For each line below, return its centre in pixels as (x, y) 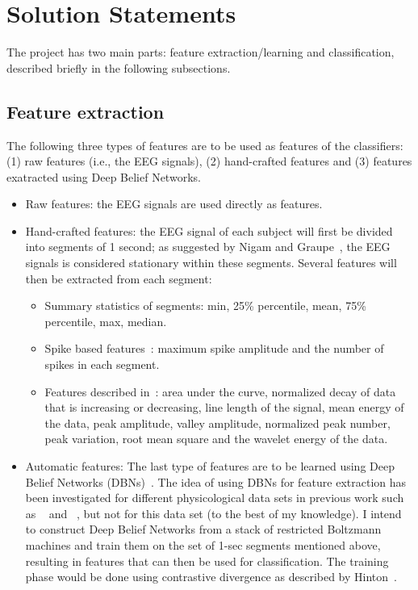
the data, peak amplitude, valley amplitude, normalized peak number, (217, 423)
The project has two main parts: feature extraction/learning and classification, (201, 52)
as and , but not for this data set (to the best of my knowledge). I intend (213, 513)
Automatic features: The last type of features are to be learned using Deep (210, 466)
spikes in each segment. (102, 364)
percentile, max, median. (106, 321)
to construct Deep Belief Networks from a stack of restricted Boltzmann (203, 529)
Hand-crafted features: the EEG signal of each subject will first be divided (209, 230)
